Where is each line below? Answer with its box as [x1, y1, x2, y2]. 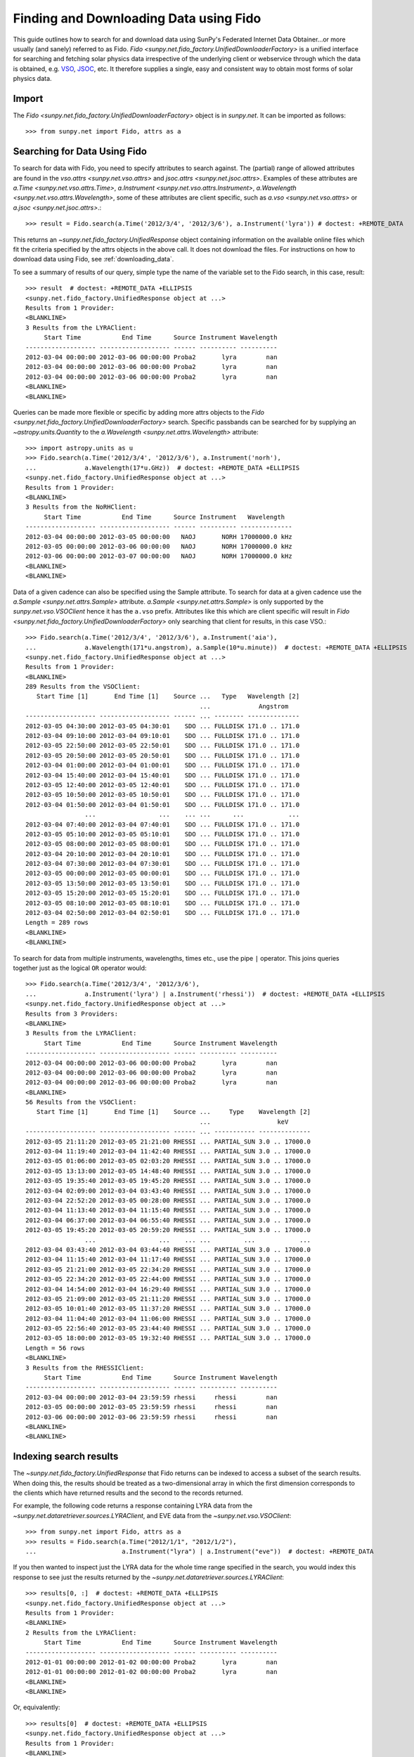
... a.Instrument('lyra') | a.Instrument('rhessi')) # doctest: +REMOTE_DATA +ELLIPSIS [25, 990, 385, 998]
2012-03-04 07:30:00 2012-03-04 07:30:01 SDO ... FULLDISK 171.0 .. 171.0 [25, 860, 300, 868]
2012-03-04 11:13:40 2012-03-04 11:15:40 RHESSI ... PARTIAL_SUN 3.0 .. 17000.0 [25, 1206, 311, 1214]
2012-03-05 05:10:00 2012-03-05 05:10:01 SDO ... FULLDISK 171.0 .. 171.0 [25, 830, 300, 838]
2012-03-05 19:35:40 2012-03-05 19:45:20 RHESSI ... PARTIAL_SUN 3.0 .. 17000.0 [25, 1177, 311, 1185]
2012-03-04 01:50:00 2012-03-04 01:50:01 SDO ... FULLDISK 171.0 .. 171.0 [25, 800, 300, 808]
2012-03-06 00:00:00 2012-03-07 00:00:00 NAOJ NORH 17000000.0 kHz [25, 552, 292, 560]
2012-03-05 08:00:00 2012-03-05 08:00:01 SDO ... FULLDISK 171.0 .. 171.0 [25, 840, 300, 848]
